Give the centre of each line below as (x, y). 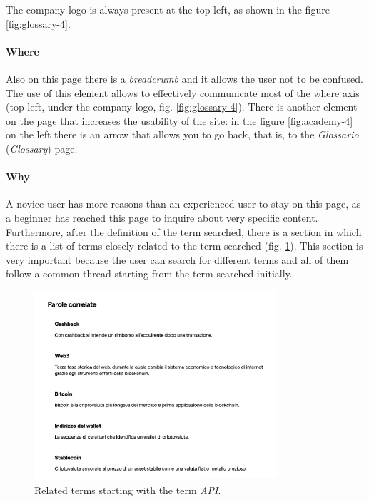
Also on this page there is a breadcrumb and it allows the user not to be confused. (184, 78)
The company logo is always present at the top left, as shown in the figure (168, 9)
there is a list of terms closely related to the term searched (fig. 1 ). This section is (184, 246)
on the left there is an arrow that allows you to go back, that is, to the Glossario (182, 134)
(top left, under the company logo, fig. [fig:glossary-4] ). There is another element (182, 107)
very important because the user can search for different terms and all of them (177, 259)
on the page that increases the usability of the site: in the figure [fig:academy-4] (180, 120)
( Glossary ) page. (42, 148)
